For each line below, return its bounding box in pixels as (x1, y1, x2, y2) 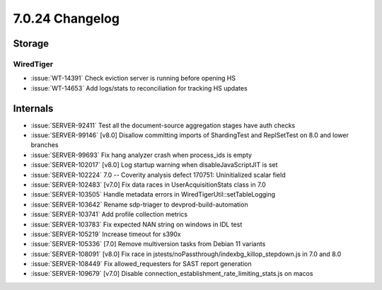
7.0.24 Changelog (13, 11, 120, 26)
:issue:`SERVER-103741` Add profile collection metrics (30, 210, 188, 219)
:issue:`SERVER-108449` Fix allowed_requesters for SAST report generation (30, 260, 252, 268)
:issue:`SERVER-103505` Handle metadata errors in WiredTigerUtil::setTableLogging (30, 190, 276, 199)
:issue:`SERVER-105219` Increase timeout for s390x (30, 230, 181, 238)
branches (30, 141, 59, 149)
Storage (13, 37, 50, 50)
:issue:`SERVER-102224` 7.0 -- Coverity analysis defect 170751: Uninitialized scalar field (30, 170, 286, 179)
